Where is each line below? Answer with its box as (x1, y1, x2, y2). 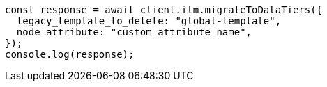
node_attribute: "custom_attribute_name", (16, 26, 252, 38)
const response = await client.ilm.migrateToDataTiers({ (5, 4, 323, 15)
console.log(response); (5, 49, 135, 60)
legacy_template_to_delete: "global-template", (16, 15, 282, 26)
